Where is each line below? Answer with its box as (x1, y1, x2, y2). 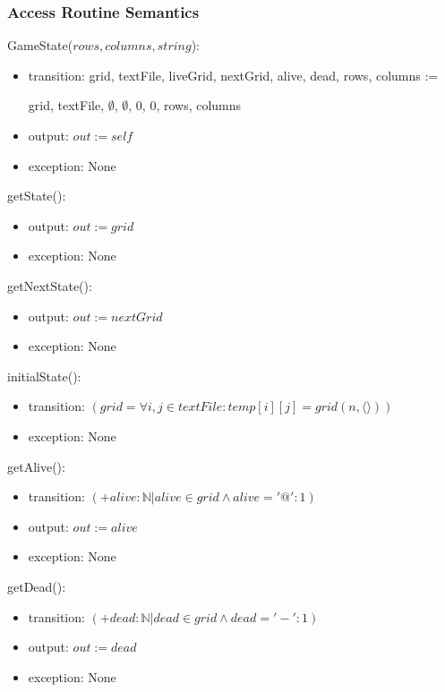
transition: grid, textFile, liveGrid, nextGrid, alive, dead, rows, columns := (28, 65, 439, 84)
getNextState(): (7, 276, 92, 295)
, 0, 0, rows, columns (128, 96, 242, 115)
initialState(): (7, 366, 81, 385)
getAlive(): (7, 457, 65, 475)
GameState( (7, 36, 73, 55)
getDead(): (7, 577, 66, 595)
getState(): (7, 186, 66, 205)
